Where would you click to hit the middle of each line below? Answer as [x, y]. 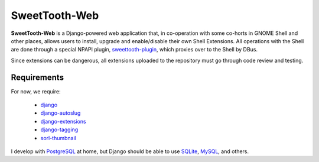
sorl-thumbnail [58, 138]
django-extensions [63, 121]
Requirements [38, 77]
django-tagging [59, 129]
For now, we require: [36, 91]
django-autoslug [61, 113]
